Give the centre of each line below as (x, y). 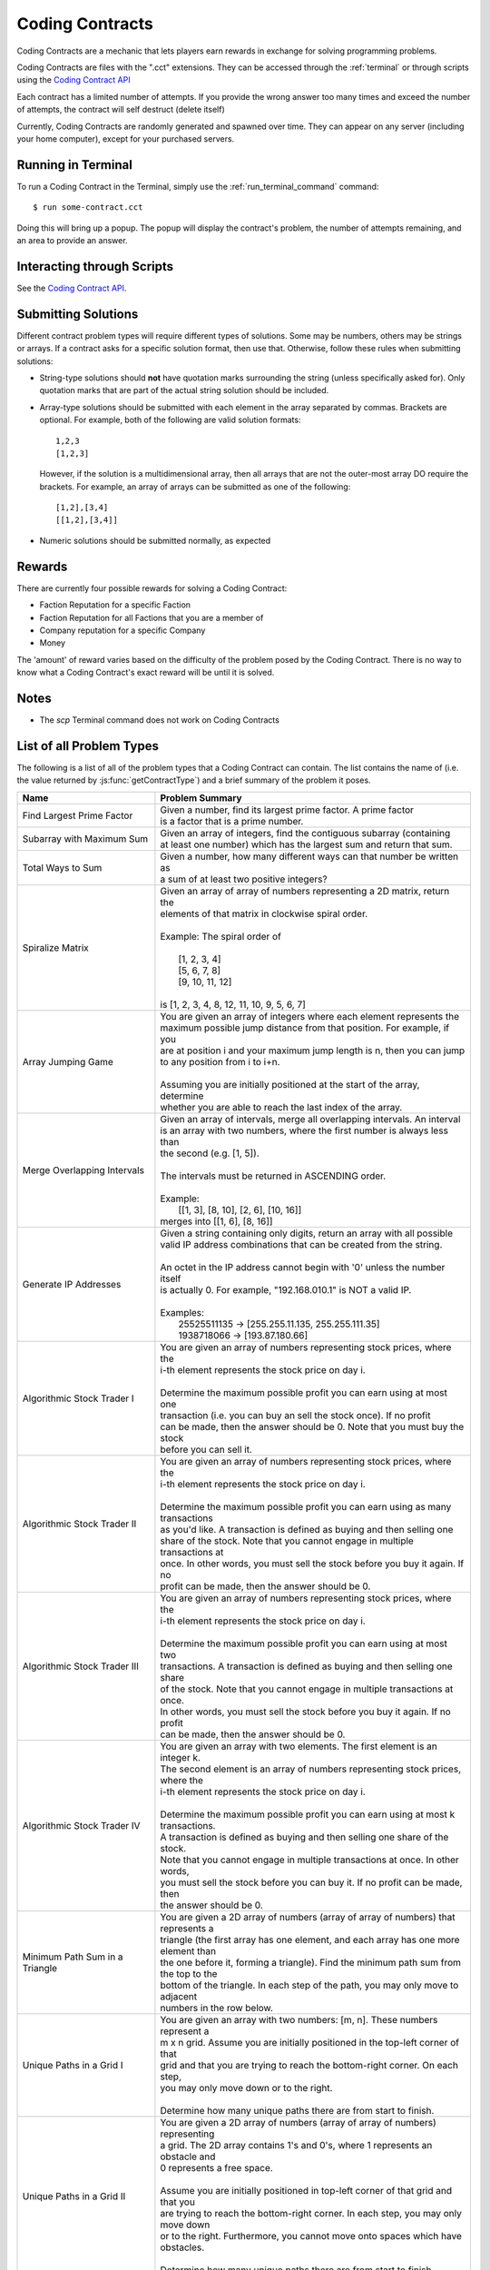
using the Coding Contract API (73, 80)
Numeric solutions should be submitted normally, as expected (155, 540)
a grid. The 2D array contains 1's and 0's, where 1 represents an (296, 2145)
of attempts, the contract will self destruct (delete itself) (121, 110)
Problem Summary (201, 797)
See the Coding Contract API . (72, 288)
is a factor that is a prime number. (232, 821)
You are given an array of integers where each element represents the (310, 1016)
